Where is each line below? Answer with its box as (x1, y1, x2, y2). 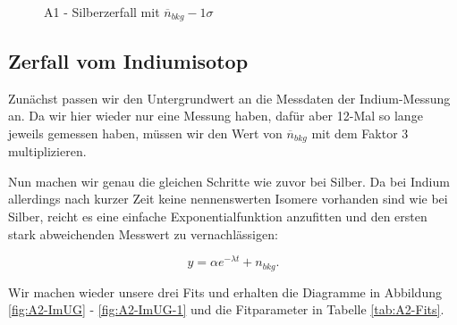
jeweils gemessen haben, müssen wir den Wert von (8, 123, 283, 142)
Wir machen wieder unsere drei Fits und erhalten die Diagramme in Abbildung (8, 282, 442, 301)
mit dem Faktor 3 (311, 123, 409, 142)
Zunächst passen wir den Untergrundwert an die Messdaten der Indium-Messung (8, 88, 451, 107)
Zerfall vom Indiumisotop (8, 46, 249, 74)
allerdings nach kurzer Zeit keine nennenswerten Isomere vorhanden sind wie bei (8, 189, 448, 208)
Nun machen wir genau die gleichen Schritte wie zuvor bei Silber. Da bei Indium (8, 171, 450, 190)
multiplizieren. (8, 142, 87, 161)
